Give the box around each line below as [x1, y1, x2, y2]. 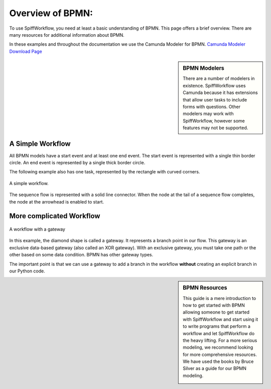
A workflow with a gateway [9, 226, 65, 232]
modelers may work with [183, 111, 234, 117]
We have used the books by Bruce [183, 358, 254, 364]
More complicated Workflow [9, 212, 100, 221]
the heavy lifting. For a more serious [183, 337, 257, 343]
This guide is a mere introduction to [183, 295, 256, 301]
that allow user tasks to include [183, 96, 247, 103]
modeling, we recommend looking [183, 344, 253, 350]
